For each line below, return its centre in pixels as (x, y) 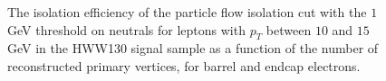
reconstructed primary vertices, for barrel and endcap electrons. (184, 65)
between (289, 29)
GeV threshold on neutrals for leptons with (126, 29)
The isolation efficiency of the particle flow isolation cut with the (187, 12)
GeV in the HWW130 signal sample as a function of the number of (193, 48)
